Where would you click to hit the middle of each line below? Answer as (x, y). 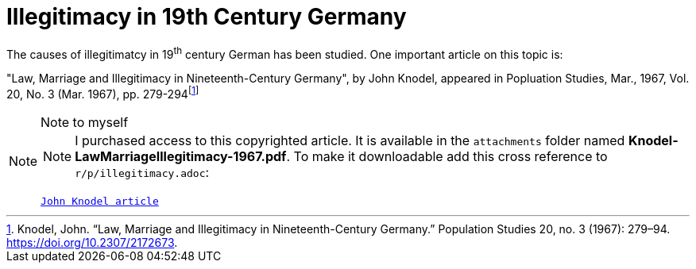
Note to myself (85, 123)
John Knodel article (100, 202)
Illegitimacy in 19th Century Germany (207, 17)
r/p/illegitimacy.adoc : (142, 173)
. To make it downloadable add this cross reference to (447, 157)
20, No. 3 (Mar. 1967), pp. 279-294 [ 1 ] (103, 93)
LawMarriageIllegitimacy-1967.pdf (181, 157)
